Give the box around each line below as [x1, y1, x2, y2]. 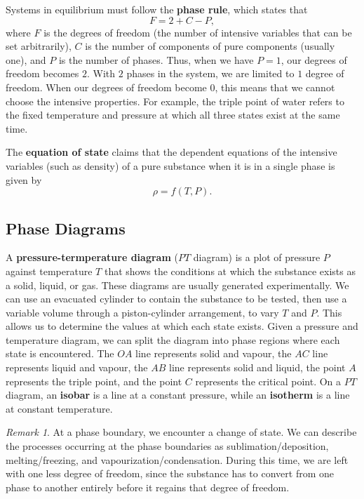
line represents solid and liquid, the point [168, 360, 346, 375]
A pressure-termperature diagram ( [6, 250, 178, 265]
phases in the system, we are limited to [126, 66, 295, 81]
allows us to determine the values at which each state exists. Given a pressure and [6, 319, 358, 333]
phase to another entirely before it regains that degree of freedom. [6, 479, 290, 494]
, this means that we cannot [215, 79, 335, 94]
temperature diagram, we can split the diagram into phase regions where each [6, 332, 340, 347]
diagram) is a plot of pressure [193, 250, 321, 265]
